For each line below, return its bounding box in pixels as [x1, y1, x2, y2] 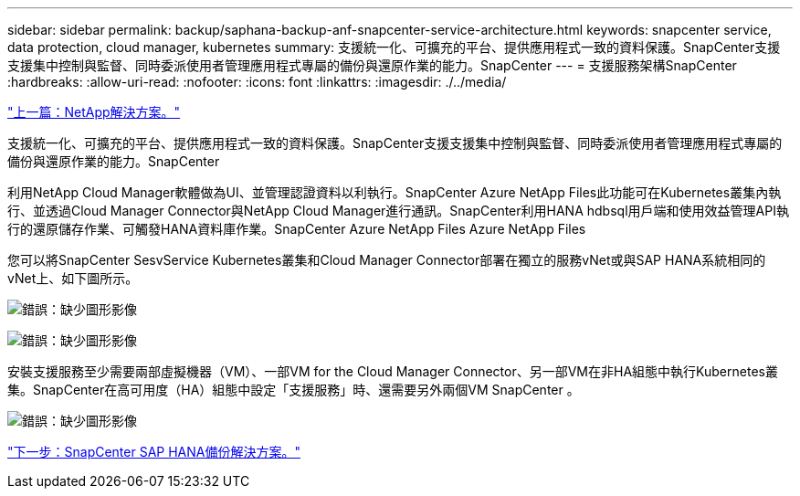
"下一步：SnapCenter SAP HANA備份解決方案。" [7, 444, 300, 459]
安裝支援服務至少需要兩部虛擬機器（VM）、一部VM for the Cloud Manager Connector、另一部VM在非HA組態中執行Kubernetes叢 [7, 364, 778, 379]
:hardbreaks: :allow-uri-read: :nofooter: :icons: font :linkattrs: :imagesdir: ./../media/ [7, 74, 507, 90]
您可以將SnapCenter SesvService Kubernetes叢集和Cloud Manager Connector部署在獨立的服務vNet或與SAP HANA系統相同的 [7, 252, 766, 268]
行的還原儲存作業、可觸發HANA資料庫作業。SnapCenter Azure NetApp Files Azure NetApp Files [7, 221, 586, 237]
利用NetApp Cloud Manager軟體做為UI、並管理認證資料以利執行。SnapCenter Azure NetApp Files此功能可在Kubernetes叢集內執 [7, 185, 782, 200]
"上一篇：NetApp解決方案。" [7, 104, 181, 120]
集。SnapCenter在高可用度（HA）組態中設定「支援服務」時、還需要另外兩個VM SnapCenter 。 [7, 382, 580, 397]
